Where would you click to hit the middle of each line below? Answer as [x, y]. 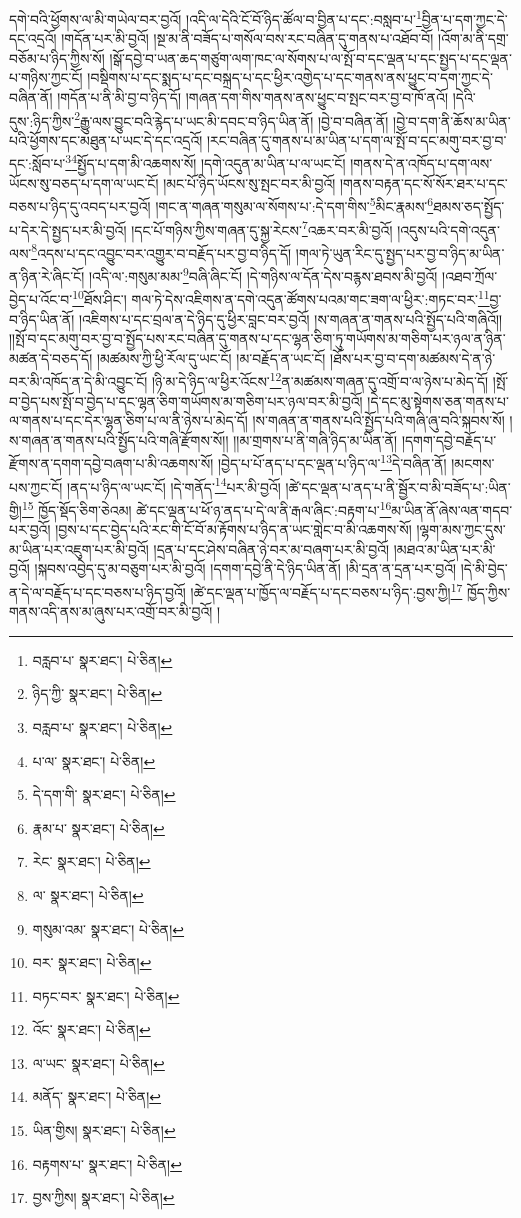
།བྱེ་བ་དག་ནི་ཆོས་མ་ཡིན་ [452, 120]
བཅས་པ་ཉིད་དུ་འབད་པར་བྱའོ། [80, 205]
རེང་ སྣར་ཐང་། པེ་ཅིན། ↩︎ [91, 861]
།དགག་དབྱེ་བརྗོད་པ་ [449, 439]
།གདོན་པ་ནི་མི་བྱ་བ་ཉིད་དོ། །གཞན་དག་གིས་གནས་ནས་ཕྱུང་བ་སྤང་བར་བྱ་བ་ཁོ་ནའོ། [253, 97]
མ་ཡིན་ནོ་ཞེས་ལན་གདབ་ [452, 509]
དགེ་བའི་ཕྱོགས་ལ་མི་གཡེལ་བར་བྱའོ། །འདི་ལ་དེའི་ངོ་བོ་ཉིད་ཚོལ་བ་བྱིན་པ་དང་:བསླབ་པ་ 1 [215, 17]
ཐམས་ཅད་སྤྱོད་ [469, 205]
